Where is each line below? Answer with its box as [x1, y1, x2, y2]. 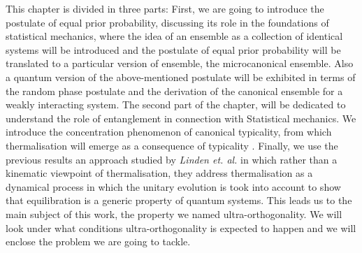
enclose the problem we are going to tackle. [6, 234, 191, 249]
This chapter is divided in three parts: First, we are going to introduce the [6, 1, 324, 15]
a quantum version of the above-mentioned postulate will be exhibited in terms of [6, 69, 356, 84]
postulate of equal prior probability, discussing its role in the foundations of [6, 15, 329, 29]
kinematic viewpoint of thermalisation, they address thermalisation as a [6, 166, 313, 180]
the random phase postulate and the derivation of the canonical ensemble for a [6, 83, 343, 98]
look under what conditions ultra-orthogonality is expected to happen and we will [6, 220, 356, 235]
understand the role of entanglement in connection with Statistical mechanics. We [6, 110, 356, 125]
